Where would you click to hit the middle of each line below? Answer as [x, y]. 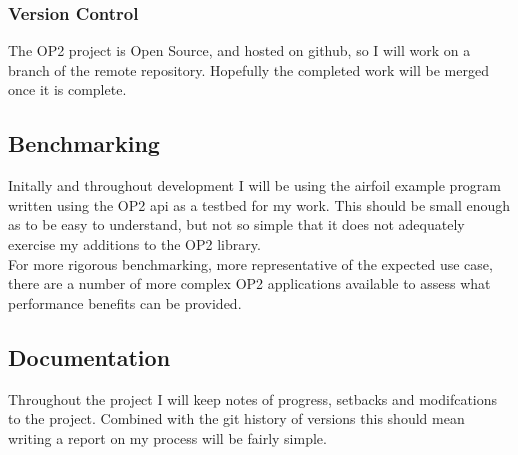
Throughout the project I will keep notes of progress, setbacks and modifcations [253, 398]
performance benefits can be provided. [125, 302]
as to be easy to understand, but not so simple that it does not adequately [236, 224]
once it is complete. [67, 89]
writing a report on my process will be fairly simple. [167, 437]
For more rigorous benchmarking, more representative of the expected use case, [250, 263]
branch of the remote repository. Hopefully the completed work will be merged [248, 69]
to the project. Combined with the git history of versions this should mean [236, 418]
